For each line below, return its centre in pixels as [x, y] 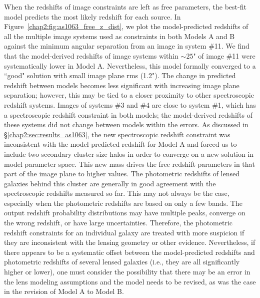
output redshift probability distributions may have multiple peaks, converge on [125, 213]
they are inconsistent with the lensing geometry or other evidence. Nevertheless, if [130, 242]
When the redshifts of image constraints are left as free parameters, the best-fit [125, 7]
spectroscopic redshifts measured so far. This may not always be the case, [117, 193]
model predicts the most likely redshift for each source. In [92, 16]
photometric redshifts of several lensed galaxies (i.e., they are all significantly [122, 262]
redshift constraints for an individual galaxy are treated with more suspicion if [124, 232]
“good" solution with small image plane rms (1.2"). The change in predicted [120, 75]
